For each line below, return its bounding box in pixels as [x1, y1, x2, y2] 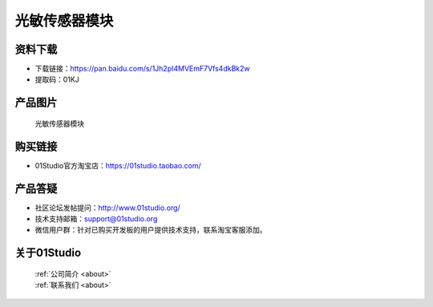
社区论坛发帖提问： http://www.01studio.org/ [34, 203, 180, 212]
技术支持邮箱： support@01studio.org [34, 214, 158, 224]
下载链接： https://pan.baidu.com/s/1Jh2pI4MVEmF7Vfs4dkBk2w [34, 64, 250, 74]
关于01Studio [14, 246, 82, 260]
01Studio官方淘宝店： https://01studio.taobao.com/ [34, 160, 202, 170]
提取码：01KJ [34, 75, 79, 84]
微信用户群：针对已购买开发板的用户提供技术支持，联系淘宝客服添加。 [34, 225, 267, 235]
